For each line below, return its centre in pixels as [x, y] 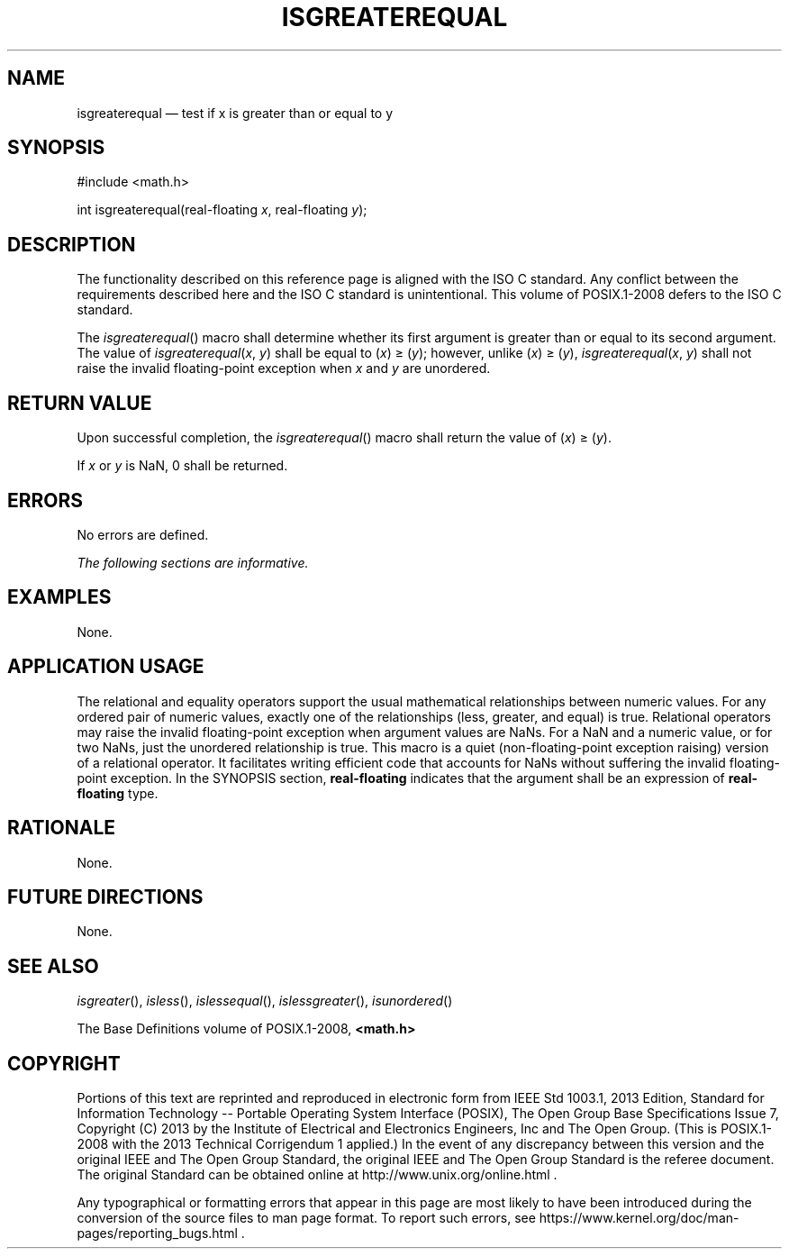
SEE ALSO [53, 966]
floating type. [118, 793]
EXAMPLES [59, 597]
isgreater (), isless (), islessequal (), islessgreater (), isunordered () [265, 1001]
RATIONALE [62, 828]
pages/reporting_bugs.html [157, 1233]
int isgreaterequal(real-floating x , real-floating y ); [222, 210]
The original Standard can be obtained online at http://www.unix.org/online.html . [317, 1175]
